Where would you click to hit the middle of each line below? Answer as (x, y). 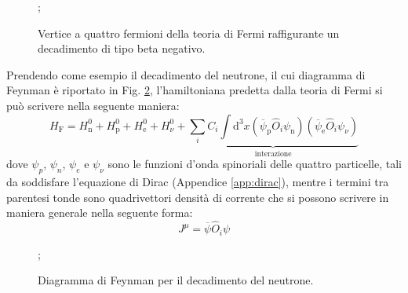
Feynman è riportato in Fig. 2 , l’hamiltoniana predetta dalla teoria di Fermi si (195, 90)
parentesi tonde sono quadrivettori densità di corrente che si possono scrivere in (198, 197)
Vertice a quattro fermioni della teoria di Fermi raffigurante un (189, 33)
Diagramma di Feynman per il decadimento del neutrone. (176, 280)
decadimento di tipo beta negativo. (122, 48)
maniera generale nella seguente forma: (100, 212)
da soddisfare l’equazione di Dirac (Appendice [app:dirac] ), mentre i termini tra (198, 182)
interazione (273, 154)
